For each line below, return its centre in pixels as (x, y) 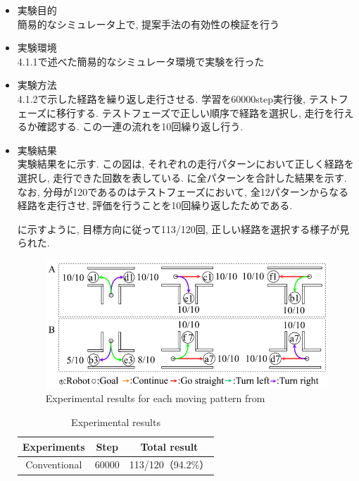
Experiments (53, 446)
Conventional (54, 464)
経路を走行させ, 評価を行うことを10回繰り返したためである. (155, 205)
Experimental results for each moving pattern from (155, 398)
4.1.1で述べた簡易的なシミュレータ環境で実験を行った (141, 61)
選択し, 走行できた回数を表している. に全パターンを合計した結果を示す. (182, 177)
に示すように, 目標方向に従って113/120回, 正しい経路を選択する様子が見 (183, 229)
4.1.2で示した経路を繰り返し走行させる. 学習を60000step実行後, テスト (178, 98)
